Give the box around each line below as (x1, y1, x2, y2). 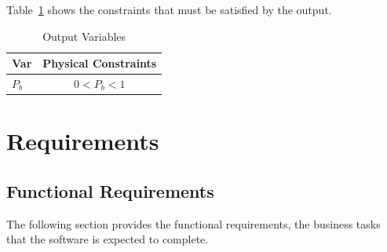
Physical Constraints (42, 55, 157, 71)
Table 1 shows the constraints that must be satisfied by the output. (6, 2, 332, 17)
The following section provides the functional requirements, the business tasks (6, 215, 381, 232)
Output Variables (42, 27, 126, 44)
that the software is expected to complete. (6, 231, 209, 247)
